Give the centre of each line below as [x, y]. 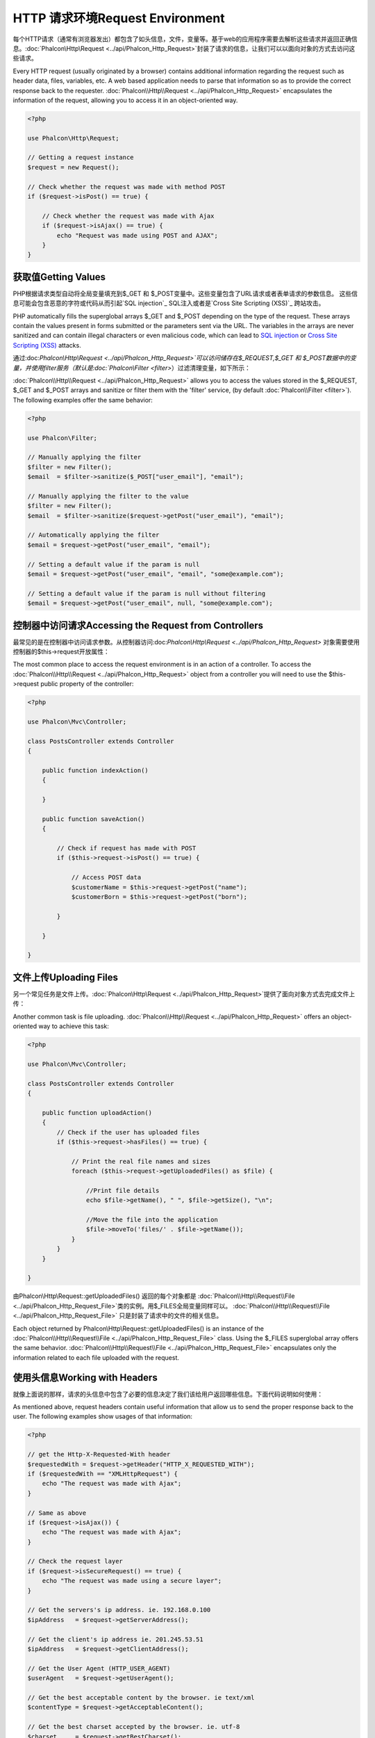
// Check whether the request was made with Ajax [128, 216]
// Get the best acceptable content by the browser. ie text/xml [141, 1697]
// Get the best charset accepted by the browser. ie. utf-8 [134, 1727]
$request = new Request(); [73, 167]
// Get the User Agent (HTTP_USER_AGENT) [99, 1668]
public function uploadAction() [97, 1113]
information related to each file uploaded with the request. [96, 1357]
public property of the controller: [87, 684]
